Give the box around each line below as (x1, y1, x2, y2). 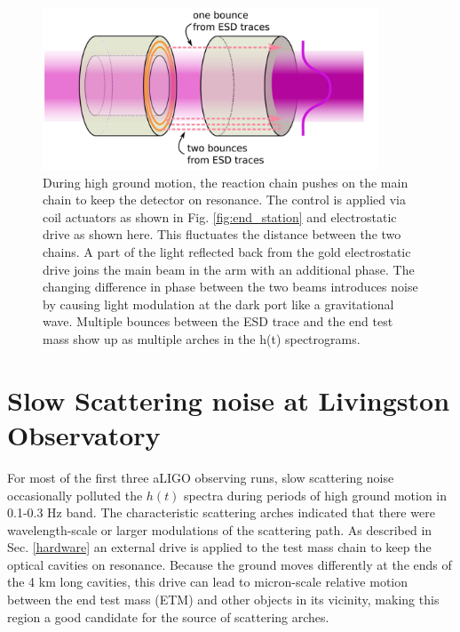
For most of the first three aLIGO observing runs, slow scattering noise (7, 468, 394, 486)
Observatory (7, 416, 161, 452)
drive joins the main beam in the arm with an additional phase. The (43, 260, 415, 278)
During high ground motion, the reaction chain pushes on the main (43, 172, 408, 191)
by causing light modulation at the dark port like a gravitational (43, 294, 394, 313)
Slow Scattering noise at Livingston (7, 381, 450, 418)
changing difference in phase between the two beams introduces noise (43, 277, 418, 296)
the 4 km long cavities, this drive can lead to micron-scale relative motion (7, 572, 408, 591)
